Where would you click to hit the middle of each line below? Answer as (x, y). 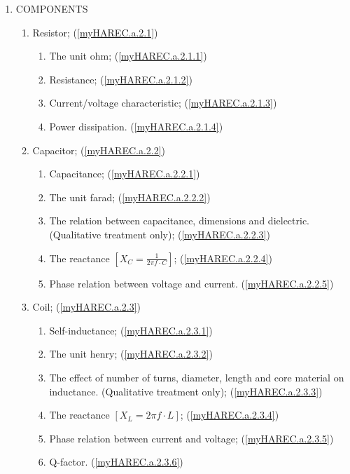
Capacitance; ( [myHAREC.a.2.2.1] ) (125, 174)
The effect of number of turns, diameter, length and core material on (197, 377)
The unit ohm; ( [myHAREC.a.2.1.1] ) (128, 56)
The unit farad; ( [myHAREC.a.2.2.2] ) (130, 197)
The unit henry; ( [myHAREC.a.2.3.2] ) (131, 354)
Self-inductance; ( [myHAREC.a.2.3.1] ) (131, 330)
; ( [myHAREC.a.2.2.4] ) (223, 258)
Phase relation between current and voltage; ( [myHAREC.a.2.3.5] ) (191, 438)
